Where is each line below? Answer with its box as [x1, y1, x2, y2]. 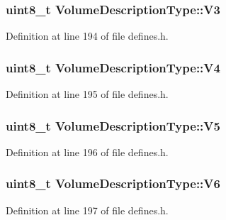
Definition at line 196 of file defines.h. [6, 144, 169, 159]
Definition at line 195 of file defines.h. [6, 87, 169, 101]
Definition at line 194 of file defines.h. [6, 28, 169, 43]
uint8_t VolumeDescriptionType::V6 [6, 175, 220, 192]
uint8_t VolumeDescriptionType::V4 [6, 58, 220, 76]
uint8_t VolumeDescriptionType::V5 [6, 116, 220, 134]
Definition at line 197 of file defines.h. [6, 202, 169, 217]
